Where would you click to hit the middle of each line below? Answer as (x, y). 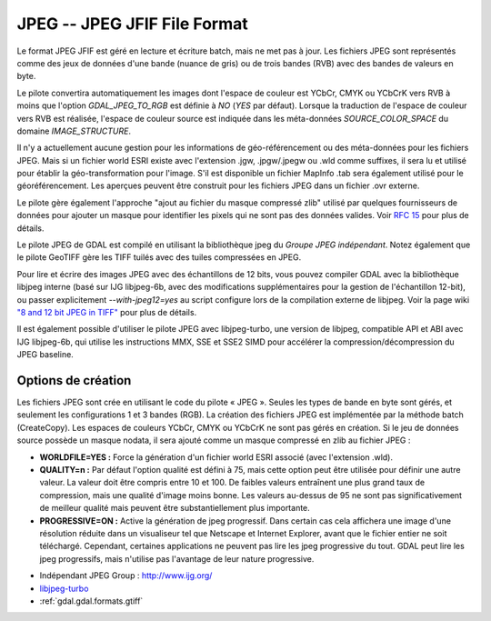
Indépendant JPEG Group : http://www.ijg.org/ (126, 576)
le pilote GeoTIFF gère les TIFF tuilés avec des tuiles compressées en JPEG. (159, 257)
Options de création (74, 381)
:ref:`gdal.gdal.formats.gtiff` (91, 601)
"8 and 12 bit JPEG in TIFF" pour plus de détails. (107, 312)
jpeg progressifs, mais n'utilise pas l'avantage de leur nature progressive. (177, 558)
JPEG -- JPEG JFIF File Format (133, 24)
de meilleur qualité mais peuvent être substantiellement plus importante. (175, 508)
